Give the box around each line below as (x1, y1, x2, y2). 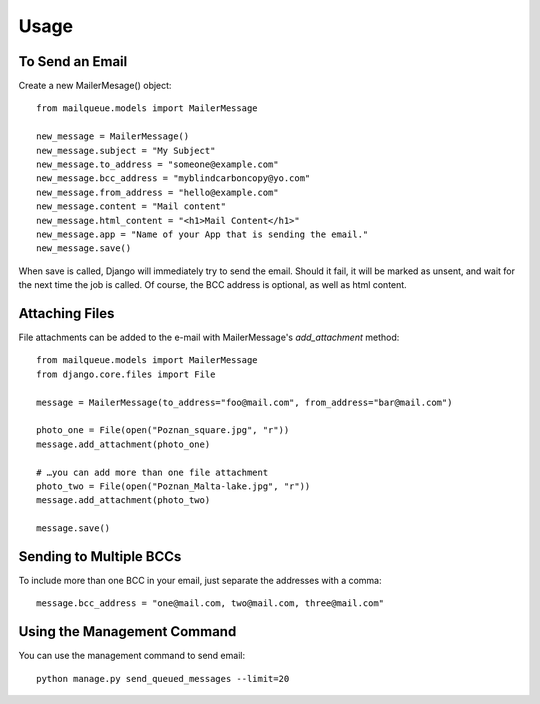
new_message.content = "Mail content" (36, 201, 227, 212)
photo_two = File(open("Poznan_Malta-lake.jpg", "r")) (36, 480, 311, 492)
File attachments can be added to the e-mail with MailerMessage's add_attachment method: (18, 331, 400, 344)
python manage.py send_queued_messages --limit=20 (36, 673, 290, 684)
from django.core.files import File (36, 368, 216, 380)
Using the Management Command (18, 623, 237, 640)
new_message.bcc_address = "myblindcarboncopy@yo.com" (36, 173, 311, 184)
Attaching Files (18, 305, 115, 322)
